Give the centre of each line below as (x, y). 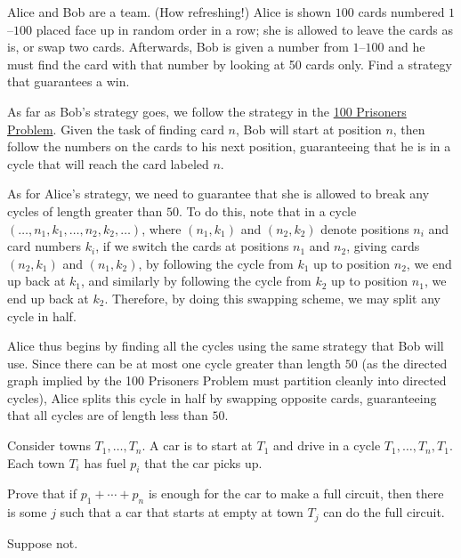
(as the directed (404, 363)
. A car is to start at (197, 445)
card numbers (44, 246)
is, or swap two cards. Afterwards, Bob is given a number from (178, 47)
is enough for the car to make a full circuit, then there (296, 493)
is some (27, 512)
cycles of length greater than (85, 210)
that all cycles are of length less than (108, 415)
